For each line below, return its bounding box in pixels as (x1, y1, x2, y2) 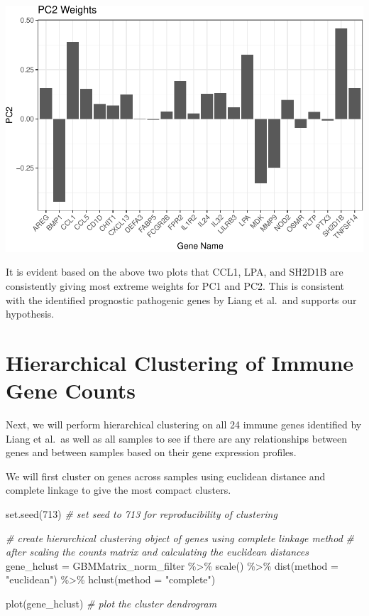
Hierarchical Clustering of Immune (6, 347, 354, 377)
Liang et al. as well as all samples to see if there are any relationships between (6, 431, 348, 445)
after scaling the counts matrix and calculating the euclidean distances (6, 544, 309, 559)
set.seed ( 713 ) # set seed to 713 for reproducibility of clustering (6, 506, 277, 521)
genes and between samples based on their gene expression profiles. (6, 445, 297, 460)
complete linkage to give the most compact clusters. (6, 482, 231, 497)
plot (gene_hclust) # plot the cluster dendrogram (6, 595, 217, 610)
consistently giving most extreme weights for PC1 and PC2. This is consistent (6, 278, 345, 293)
